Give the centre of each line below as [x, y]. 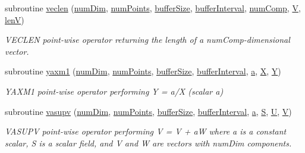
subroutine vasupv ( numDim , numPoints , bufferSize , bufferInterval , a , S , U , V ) [148, 111]
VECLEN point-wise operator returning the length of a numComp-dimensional [147, 40]
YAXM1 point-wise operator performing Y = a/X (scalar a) [114, 91]
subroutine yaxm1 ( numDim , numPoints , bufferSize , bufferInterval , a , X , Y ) [143, 71]
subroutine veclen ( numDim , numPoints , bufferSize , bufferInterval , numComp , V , [153, 8]
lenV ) [15, 19]
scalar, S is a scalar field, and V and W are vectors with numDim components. [148, 143]
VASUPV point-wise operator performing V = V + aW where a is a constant [146, 131]
